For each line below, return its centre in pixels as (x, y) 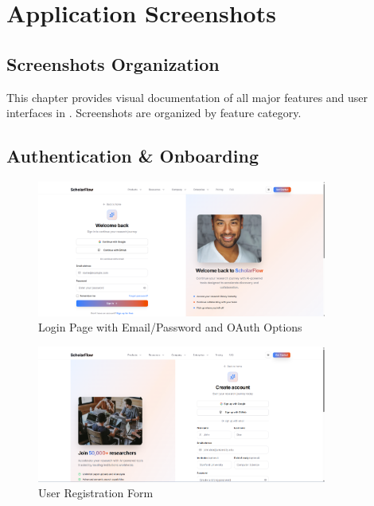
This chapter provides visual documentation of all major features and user (187, 97)
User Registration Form (96, 493)
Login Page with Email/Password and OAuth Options (170, 327)
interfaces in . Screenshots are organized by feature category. (154, 113)
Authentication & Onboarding (132, 156)
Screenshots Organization (113, 63)
